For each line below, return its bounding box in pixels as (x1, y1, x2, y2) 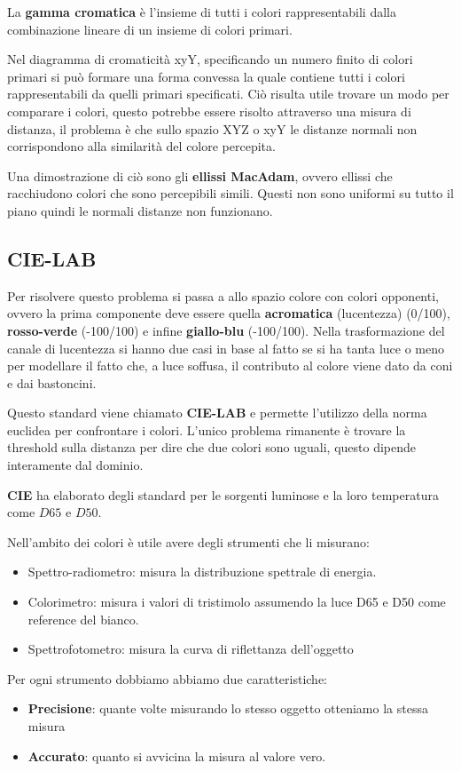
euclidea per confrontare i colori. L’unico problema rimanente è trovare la (7, 420, 406, 439)
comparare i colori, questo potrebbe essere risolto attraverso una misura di (7, 101, 411, 120)
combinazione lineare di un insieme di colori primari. (7, 20, 293, 38)
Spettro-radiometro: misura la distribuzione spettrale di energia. (27, 562, 377, 581)
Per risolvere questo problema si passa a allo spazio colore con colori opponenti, (7, 286, 439, 305)
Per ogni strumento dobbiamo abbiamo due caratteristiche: (7, 669, 328, 688)
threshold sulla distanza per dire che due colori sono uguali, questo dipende (7, 438, 417, 457)
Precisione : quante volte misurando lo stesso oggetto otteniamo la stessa (27, 699, 428, 718)
